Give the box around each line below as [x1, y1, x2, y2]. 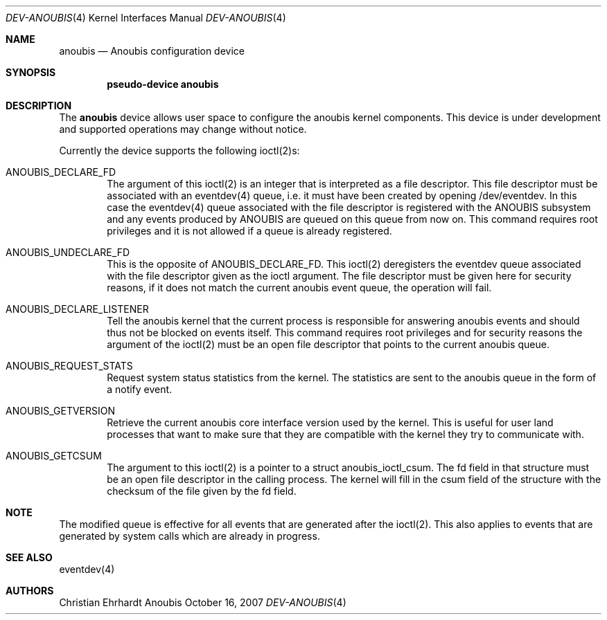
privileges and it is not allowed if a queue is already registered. [107, 225, 392, 237]
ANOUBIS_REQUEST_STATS [6, 360, 133, 372]
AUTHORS [6, 585, 54, 596]
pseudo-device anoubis [107, 78, 219, 90]
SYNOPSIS [6, 66, 56, 78]
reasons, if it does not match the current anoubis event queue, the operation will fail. [107, 282, 492, 293]
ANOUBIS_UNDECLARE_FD [6, 246, 130, 258]
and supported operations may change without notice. [59, 123, 307, 135]
